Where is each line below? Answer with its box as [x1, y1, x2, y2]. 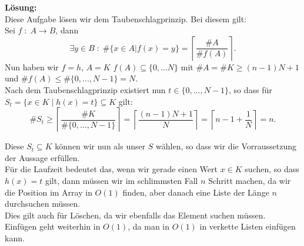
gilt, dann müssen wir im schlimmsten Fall [45, 174, 198, 186]
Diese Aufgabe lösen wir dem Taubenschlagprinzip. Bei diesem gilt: [5, 12, 247, 25]
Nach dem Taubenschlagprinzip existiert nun [5, 83, 166, 95]
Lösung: [5, 1, 37, 13]
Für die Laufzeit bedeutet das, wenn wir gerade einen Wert [5, 163, 218, 175]
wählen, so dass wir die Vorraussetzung [156, 140, 296, 152]
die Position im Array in [5, 186, 92, 198]
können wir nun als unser [55, 140, 146, 152]
